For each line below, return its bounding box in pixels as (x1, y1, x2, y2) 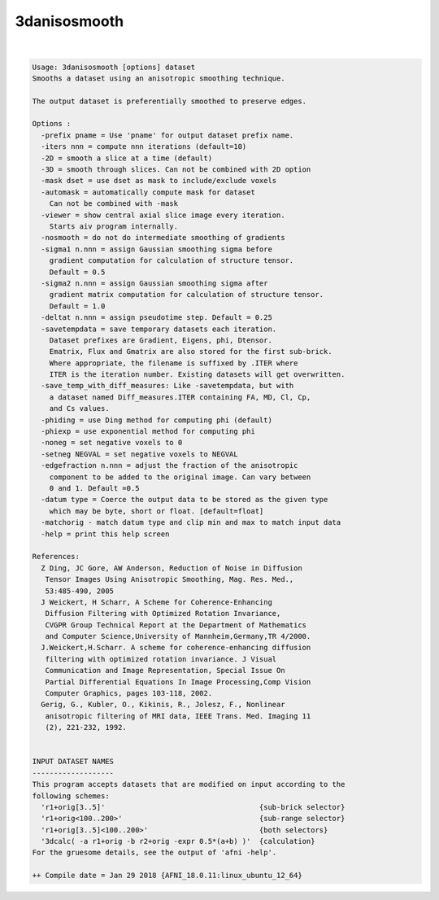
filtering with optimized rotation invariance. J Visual (45, 654, 277, 663)
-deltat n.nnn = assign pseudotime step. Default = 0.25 (41, 313, 272, 322)
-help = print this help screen (41, 529, 170, 539)
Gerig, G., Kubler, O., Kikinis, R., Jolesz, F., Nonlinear (41, 700, 285, 710)
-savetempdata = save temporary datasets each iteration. (41, 324, 277, 334)
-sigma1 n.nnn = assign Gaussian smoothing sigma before (41, 244, 272, 254)
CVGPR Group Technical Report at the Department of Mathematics (45, 620, 307, 630)
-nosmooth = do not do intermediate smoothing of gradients (41, 233, 285, 242)
